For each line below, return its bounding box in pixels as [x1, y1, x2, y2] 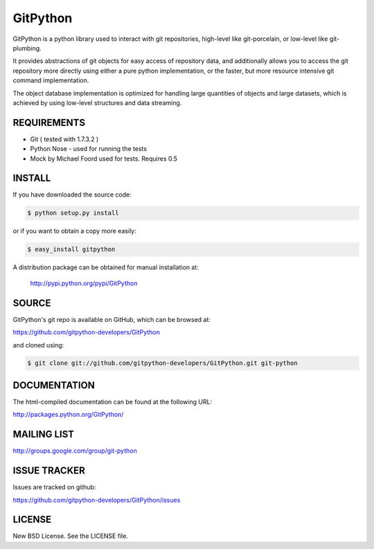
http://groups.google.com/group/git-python [12, 447, 138, 455]
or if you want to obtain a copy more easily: [12, 227, 136, 235]
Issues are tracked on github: [12, 483, 96, 492]
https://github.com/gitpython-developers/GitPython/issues [12, 496, 181, 504]
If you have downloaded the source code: [12, 190, 132, 199]
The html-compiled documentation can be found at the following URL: [12, 397, 213, 406]
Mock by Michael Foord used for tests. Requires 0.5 [30, 154, 178, 163]
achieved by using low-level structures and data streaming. [12, 98, 182, 107]
